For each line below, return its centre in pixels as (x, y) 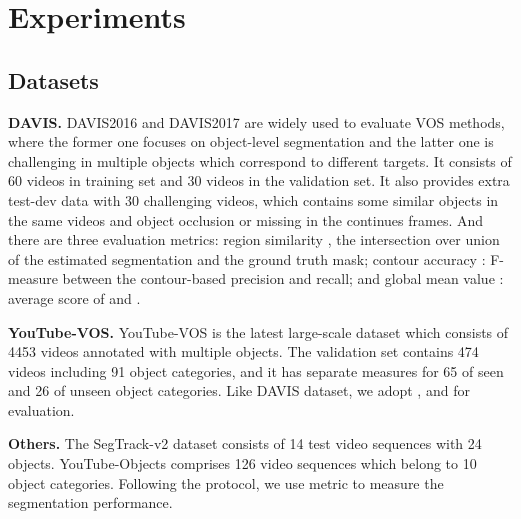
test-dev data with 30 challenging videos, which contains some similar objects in (253, 199)
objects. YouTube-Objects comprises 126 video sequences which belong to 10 (242, 463)
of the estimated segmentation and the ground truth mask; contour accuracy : (247, 258)
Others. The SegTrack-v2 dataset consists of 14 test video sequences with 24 (245, 443)
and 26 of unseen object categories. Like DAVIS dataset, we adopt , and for (239, 390)
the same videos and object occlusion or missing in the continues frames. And (246, 219)
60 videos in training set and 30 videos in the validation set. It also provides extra (259, 180)
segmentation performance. (90, 502)
